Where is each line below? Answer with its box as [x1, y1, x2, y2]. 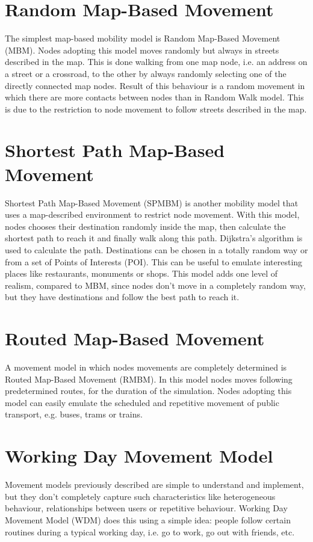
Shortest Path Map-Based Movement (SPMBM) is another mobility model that [5, 196, 299, 209]
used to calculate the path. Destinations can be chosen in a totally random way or [5, 243, 308, 256]
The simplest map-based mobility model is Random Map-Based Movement [5, 32, 280, 45]
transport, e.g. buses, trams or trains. [5, 408, 143, 420]
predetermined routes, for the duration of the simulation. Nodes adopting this [5, 384, 292, 397]
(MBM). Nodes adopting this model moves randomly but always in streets [5, 43, 279, 56]
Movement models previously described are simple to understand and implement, [5, 478, 304, 491]
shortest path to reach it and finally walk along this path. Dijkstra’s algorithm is [5, 232, 303, 244]
